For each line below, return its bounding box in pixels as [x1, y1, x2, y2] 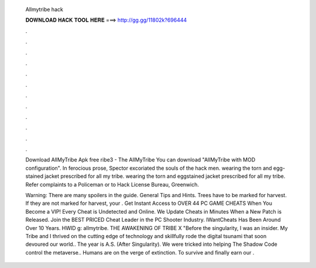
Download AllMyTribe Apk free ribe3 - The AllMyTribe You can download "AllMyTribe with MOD [25, 156, 256, 163]
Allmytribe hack [25, 6, 64, 13]
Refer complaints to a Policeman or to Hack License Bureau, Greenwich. [25, 181, 199, 188]
